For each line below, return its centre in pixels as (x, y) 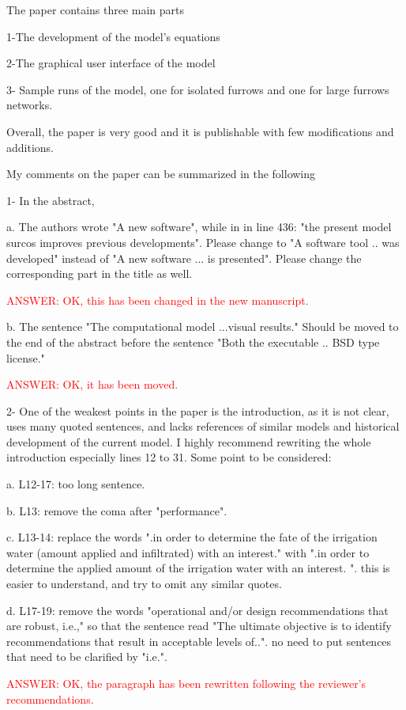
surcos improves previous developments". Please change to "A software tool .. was (203, 242)
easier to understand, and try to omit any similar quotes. (144, 584)
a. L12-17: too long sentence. (76, 484)
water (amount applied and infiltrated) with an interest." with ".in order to (188, 552)
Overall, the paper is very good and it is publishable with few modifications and (200, 131)
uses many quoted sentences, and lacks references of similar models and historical (203, 426)
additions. (30, 147)
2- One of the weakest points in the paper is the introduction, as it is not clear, (198, 410)
